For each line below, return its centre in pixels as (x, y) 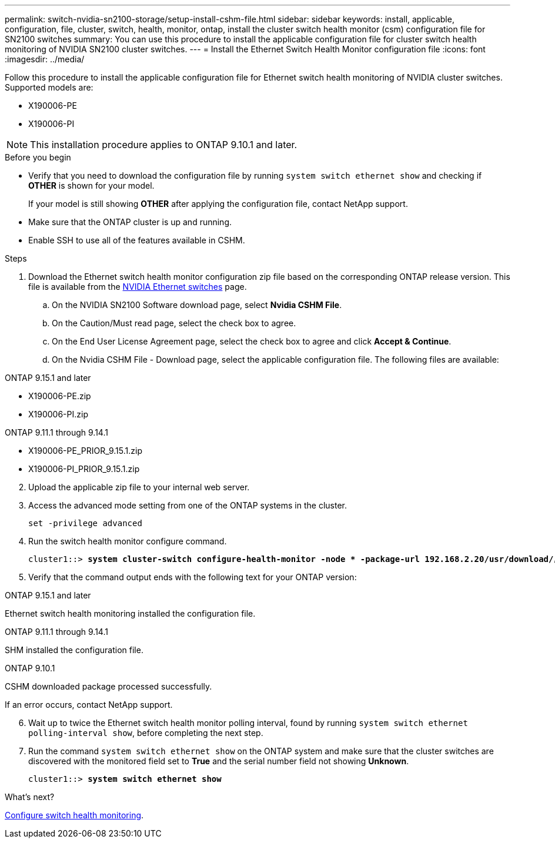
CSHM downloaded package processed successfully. (108, 686)
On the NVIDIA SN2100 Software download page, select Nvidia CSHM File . (197, 305)
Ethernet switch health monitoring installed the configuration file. (130, 613)
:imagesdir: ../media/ (45, 59)
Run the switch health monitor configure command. (128, 541)
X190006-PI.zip (58, 414)
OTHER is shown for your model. (91, 185)
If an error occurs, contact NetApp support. (89, 705)
